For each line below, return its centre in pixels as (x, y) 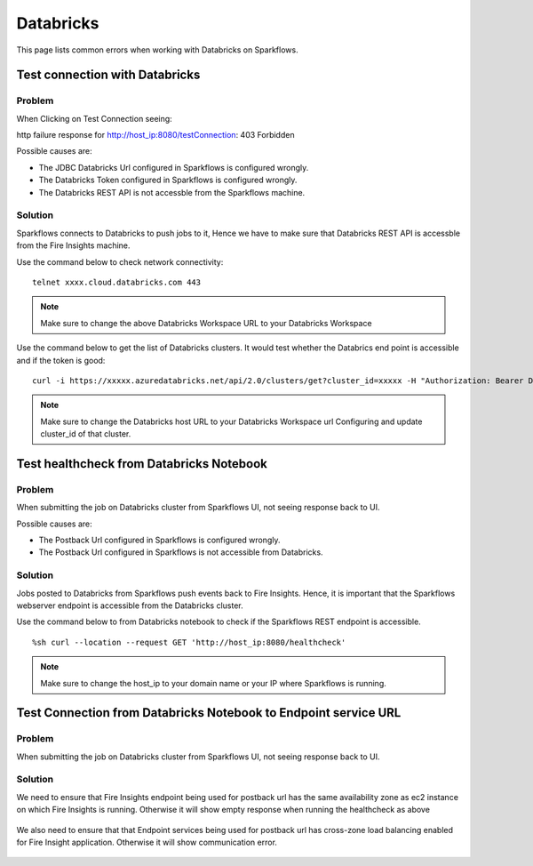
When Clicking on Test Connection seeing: (94, 118)
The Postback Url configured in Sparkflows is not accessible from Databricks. (181, 552)
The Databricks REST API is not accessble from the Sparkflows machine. (172, 192)
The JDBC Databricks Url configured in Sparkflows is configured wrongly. (174, 167)
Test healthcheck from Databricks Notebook (142, 464)
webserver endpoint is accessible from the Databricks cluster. (130, 605)
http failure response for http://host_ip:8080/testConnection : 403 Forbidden (155, 135)
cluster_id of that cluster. (86, 434)
